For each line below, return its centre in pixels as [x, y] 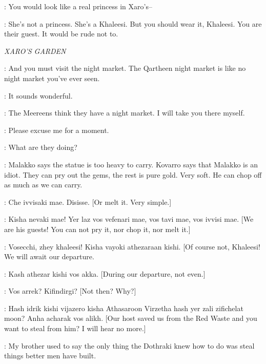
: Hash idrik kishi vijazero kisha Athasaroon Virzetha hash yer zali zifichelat [124, 308]
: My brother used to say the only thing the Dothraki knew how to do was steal [129, 345]
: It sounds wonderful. [38, 95]
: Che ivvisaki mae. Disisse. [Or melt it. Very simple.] [88, 202]
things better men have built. [50, 356]
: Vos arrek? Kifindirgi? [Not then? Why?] [70, 291]
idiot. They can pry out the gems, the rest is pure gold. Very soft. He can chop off [133, 174]
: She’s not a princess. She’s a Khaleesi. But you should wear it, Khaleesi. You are [133, 23]
